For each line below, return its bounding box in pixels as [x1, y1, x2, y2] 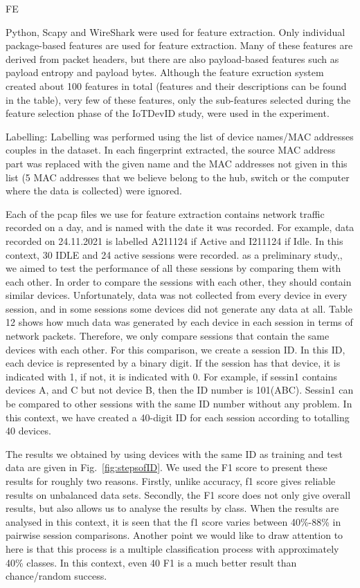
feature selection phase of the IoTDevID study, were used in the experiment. [6, 106, 330, 120]
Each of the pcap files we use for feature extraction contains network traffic [6, 206, 325, 221]
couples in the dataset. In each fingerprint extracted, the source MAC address [6, 143, 336, 157]
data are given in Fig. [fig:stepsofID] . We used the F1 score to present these [6, 460, 327, 475]
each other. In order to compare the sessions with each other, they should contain [6, 274, 352, 288]
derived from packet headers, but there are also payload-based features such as [6, 51, 339, 66]
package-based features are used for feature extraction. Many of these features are [6, 38, 353, 53]
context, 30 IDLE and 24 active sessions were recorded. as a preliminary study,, [6, 247, 343, 261]
